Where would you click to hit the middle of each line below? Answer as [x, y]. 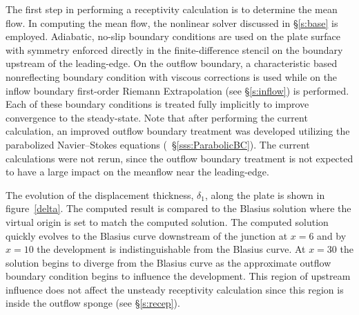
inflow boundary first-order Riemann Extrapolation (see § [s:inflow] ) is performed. [177, 90]
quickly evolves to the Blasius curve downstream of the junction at [147, 235]
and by [332, 235]
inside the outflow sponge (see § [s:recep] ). [93, 303]
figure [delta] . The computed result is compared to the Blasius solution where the [178, 208]
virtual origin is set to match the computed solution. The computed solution [167, 221]
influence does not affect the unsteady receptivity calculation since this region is [175, 289]
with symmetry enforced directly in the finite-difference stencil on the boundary [174, 49]
